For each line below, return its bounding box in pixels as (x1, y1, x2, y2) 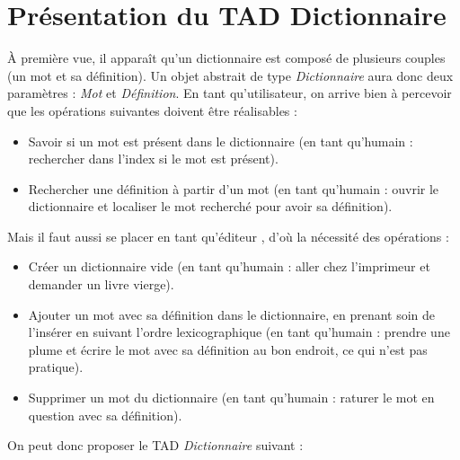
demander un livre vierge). (28, 275, 174, 294)
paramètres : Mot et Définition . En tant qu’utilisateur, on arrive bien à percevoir (7, 84, 452, 102)
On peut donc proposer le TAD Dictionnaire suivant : (7, 436, 304, 455)
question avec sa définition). (28, 405, 182, 424)
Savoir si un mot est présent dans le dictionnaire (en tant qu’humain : (28, 131, 413, 150)
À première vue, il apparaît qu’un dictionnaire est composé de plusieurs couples (7, 49, 446, 67)
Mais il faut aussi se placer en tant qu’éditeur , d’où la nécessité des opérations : (7, 226, 449, 245)
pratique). (28, 358, 84, 376)
